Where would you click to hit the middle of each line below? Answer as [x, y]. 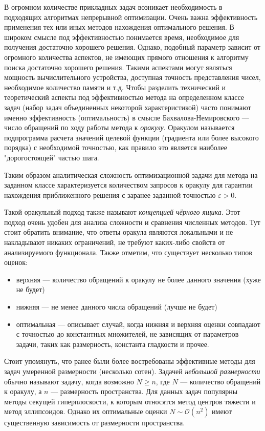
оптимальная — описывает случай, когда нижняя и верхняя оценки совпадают [138, 324]
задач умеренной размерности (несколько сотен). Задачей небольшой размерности [132, 371]
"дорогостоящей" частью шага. [52, 157]
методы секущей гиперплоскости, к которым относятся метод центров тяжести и [130, 401]
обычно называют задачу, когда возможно [69, 381]
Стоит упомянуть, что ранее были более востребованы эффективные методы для [130, 361]
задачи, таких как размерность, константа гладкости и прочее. [113, 344]
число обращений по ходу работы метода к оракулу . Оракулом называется [119, 127]
